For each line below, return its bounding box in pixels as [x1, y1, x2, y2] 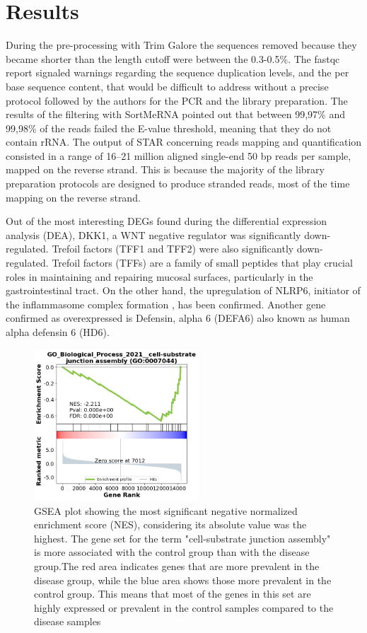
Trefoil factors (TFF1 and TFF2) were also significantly [52, 241, 294, 256]
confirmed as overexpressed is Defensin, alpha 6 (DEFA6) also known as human [6, 310, 350, 325]
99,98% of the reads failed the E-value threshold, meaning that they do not [6, 120, 332, 135]
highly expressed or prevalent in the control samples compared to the [34, 600, 334, 615]
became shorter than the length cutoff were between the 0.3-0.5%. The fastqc [6, 51, 340, 66]
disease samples [34, 614, 101, 629]
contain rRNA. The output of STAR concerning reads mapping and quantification [6, 134, 362, 149]
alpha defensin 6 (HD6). [6, 325, 110, 339]
